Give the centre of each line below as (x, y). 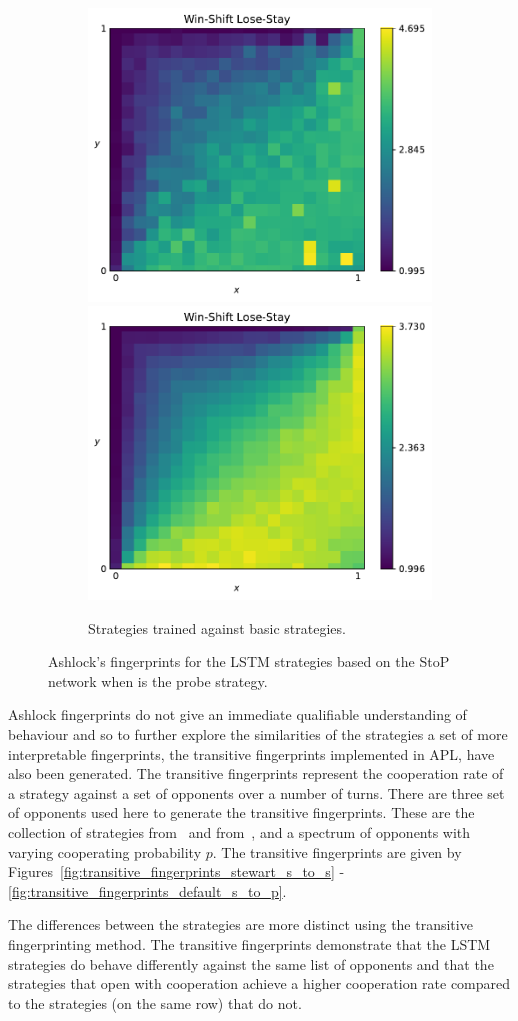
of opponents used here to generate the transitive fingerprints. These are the (241, 812)
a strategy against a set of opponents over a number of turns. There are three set (256, 792)
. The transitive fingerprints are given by (337, 851)
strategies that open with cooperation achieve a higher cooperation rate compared (259, 983)
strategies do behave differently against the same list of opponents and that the (251, 963)
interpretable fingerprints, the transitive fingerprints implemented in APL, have (251, 753)
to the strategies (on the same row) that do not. (155, 1002)
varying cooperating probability (105, 851)
